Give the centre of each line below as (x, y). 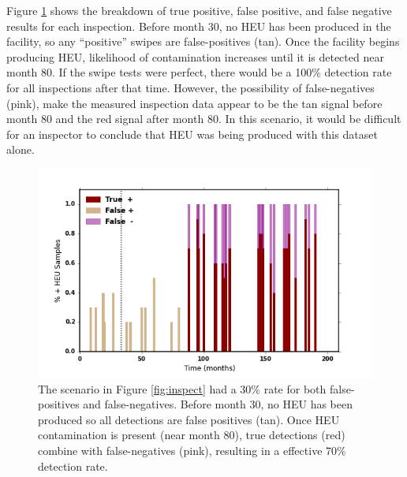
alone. (21, 149)
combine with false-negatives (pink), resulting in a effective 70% (192, 450)
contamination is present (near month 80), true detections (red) (192, 435)
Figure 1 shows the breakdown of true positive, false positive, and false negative (199, 10)
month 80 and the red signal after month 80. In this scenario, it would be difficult (204, 119)
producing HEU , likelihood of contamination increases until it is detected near (195, 56)
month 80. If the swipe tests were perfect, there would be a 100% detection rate (199, 72)
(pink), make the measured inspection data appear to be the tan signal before (194, 103)
